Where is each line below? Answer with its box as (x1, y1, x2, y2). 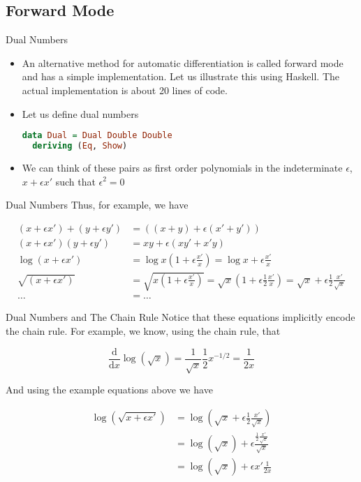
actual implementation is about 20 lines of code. (22, 82, 228, 97)
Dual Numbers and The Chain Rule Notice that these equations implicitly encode (6, 310, 355, 324)
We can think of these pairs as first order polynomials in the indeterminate (22, 160, 343, 174)
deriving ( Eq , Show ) (32, 141, 128, 151)
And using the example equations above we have (6, 382, 213, 397)
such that (55, 174, 96, 188)
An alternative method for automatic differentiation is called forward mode (22, 55, 344, 70)
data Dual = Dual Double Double (22, 130, 172, 141)
